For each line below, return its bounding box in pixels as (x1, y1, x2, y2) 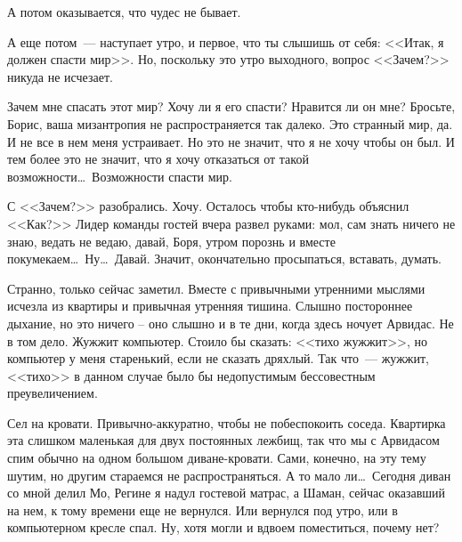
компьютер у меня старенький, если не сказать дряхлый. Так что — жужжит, (7, 349, 430, 368)
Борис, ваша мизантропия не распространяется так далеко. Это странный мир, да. (7, 114, 453, 133)
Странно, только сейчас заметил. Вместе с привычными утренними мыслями (7, 279, 426, 297)
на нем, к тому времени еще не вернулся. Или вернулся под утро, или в (7, 500, 398, 519)
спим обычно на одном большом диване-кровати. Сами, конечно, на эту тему (7, 449, 426, 467)
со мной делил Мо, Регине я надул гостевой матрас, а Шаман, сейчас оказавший (7, 483, 446, 502)
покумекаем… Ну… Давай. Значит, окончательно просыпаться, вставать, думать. (7, 249, 442, 268)
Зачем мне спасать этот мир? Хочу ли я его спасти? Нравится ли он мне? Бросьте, (7, 97, 456, 116)
